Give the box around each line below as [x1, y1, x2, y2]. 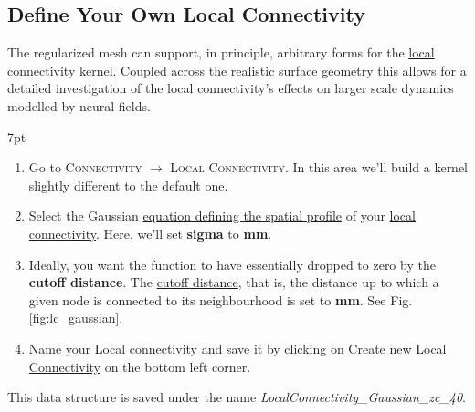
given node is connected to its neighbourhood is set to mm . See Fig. [28, 290, 413, 309]
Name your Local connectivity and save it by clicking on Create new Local [28, 338, 447, 357]
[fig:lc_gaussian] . [28, 308, 123, 327]
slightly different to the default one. [28, 175, 228, 194]
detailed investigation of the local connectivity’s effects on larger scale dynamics [7, 78, 454, 98]
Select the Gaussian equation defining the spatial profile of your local [28, 206, 416, 225]
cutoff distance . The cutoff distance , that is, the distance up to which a [28, 273, 439, 292]
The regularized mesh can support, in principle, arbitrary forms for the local [7, 43, 435, 62]
